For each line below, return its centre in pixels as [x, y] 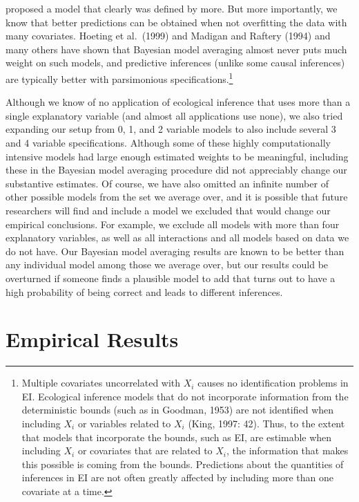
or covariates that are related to [145, 450]
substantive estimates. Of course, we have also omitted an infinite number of [167, 183]
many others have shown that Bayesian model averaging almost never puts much [176, 49]
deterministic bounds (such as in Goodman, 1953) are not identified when [178, 410]
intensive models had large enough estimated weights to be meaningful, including [177, 156]
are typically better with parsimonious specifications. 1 [119, 77]
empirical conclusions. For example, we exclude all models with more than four [173, 224]
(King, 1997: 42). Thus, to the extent [266, 424]
